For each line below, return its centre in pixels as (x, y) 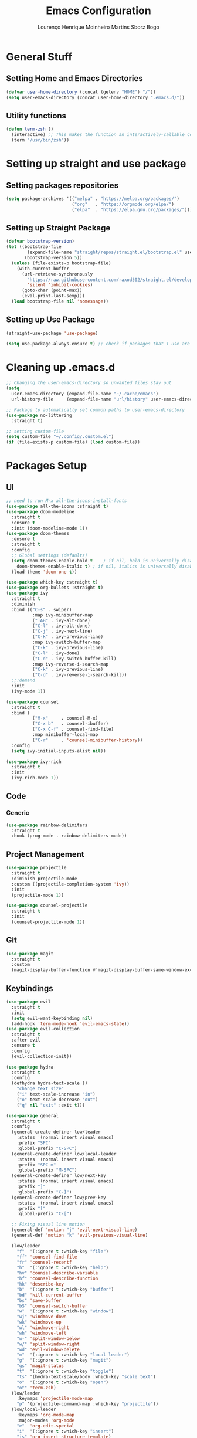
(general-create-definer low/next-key (59, 1176)
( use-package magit (30, 954)
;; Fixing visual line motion (48, 1225)
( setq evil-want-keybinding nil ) (52, 1018)
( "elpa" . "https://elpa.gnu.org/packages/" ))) (132, 209)
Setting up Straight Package (58, 228)
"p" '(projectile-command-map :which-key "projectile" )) (88, 1404)
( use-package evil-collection (43, 1029)
